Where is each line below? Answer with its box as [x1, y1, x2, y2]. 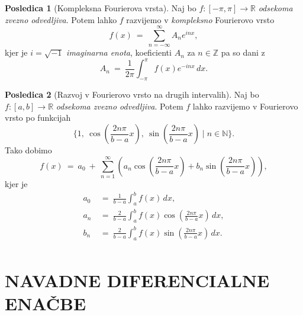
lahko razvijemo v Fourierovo [192, 99, 298, 112]
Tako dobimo [5, 144, 52, 156]
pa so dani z [221, 46, 265, 59]
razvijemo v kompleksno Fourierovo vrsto [126, 13, 275, 25]
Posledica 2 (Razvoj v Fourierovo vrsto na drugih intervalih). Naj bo [5, 88, 259, 101]
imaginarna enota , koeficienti [66, 46, 172, 59]
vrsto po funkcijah [5, 111, 71, 124]
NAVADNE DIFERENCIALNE [5, 268, 270, 292]
